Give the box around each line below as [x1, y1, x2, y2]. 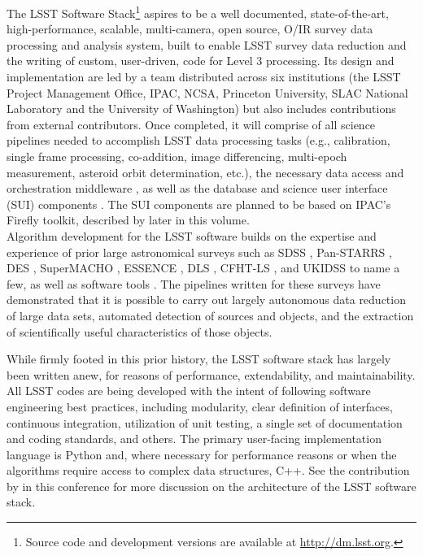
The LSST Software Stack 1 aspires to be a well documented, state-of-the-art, [7, 2, 389, 21]
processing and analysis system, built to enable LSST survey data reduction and [7, 36, 407, 53]
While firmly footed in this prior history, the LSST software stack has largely [7, 350, 391, 367]
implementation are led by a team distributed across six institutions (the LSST [7, 68, 401, 85]
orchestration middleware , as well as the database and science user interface [7, 180, 388, 197]
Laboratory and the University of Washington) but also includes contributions [7, 100, 396, 117]
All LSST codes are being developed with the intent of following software [7, 382, 371, 399]
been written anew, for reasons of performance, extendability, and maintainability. [7, 366, 416, 383]
